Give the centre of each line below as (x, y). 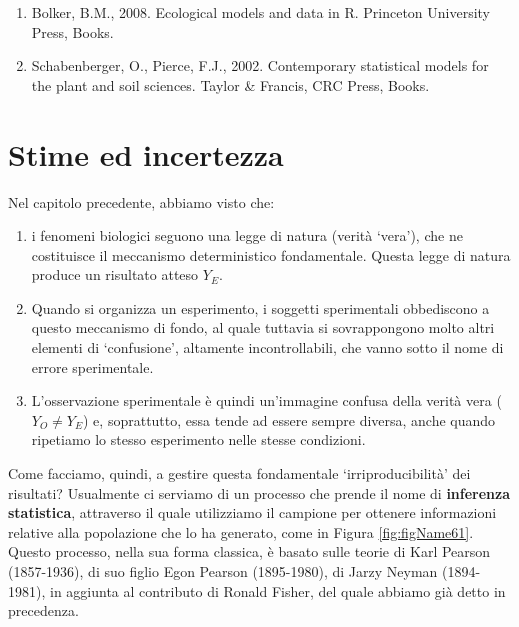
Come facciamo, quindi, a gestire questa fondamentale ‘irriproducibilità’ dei (239, 473)
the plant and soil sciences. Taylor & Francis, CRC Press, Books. (230, 84)
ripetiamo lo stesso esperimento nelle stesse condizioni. (198, 439)
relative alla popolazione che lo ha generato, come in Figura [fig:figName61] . (241, 531)
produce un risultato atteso (115, 274)
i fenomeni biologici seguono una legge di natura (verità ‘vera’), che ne (247, 235)
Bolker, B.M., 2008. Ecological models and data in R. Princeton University (261, 12)
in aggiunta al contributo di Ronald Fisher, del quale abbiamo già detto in (277, 590)
